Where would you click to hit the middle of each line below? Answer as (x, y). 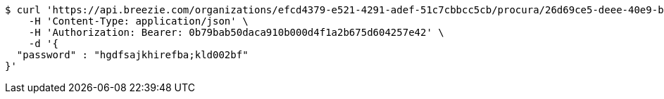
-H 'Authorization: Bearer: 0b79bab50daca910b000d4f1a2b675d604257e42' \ (236, 32)
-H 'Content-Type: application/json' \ (138, 21)
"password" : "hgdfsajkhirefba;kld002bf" (132, 55)
